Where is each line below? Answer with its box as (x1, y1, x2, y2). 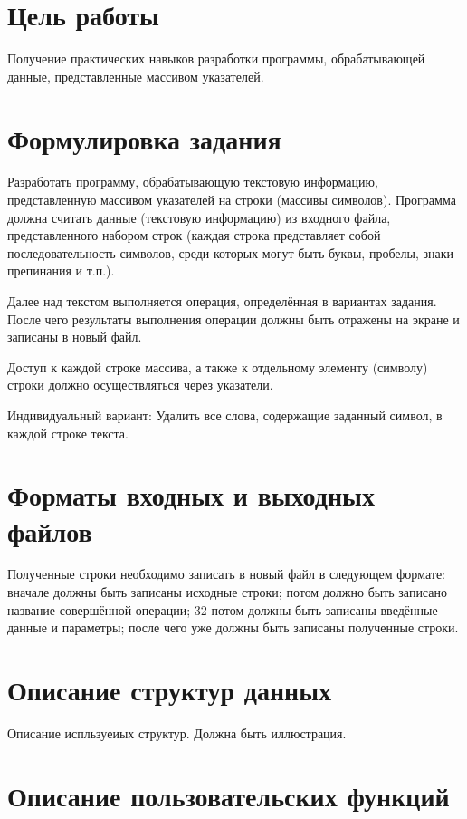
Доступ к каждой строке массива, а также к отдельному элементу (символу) (7, 357, 428, 376)
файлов (7, 512, 92, 549)
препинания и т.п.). (7, 261, 115, 280)
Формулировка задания (7, 120, 281, 157)
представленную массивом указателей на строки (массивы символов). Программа (7, 190, 456, 209)
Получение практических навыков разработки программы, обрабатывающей (7, 49, 425, 68)
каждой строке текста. (7, 423, 129, 442)
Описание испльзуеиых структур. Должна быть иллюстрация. (7, 723, 347, 742)
